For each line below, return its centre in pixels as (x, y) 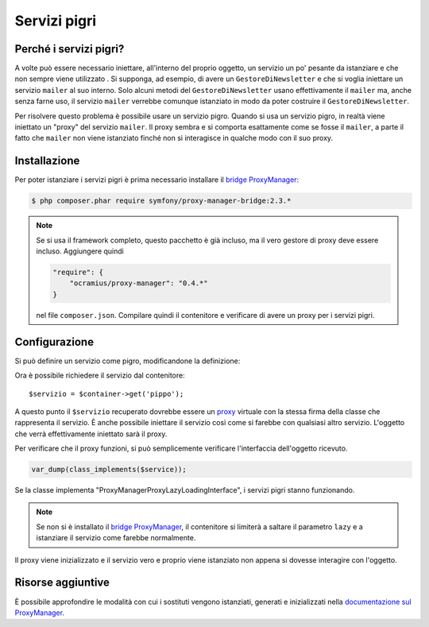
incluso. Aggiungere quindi (80, 251)
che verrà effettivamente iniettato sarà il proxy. (91, 434)
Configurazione (54, 342)
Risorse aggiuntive (62, 583)
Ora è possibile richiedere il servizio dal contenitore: (100, 375)
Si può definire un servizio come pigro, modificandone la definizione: (128, 361)
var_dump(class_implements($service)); (109, 470)
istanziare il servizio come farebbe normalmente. (116, 538)
